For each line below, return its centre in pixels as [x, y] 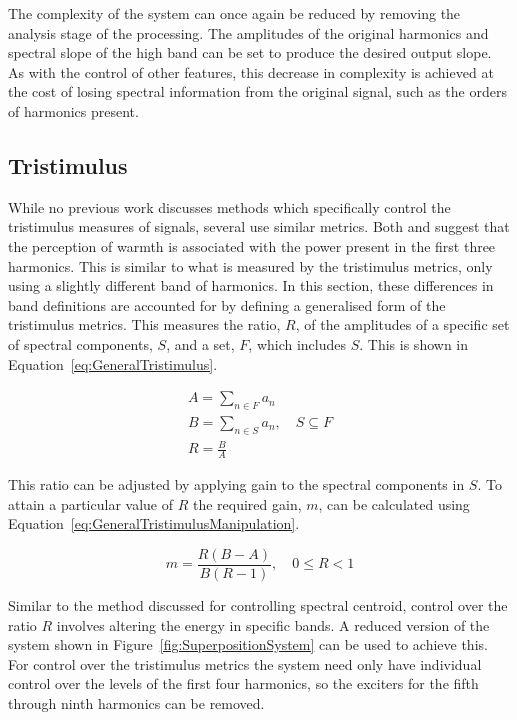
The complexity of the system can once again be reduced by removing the [234, 13]
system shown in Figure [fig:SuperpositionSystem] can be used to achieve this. [248, 644]
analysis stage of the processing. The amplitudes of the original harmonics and [248, 32]
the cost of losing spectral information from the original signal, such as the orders [257, 91]
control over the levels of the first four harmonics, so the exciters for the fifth [243, 683]
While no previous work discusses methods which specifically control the [229, 206]
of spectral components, [80, 343]
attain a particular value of [90, 503]
